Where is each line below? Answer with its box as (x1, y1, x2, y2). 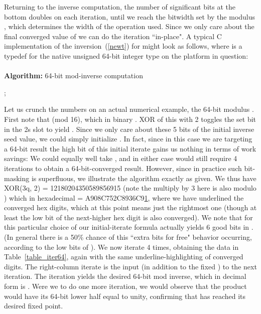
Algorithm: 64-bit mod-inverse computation (4, 70, 143, 81)
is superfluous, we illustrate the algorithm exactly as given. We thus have (31, 173, 256, 183)
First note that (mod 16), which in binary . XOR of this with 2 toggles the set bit (4, 113, 256, 124)
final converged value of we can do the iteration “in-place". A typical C (4, 31, 222, 41)
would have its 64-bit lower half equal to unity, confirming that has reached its (4, 290, 246, 301)
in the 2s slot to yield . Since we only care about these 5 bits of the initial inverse (4, 123, 254, 134)
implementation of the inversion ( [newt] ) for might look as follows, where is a (4, 41, 242, 51)
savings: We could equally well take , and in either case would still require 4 (4, 153, 237, 164)
